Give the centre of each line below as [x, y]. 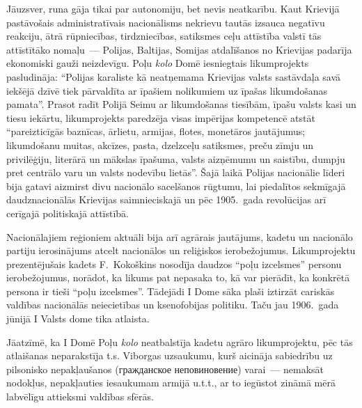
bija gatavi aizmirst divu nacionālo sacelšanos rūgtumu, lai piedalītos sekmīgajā [176, 186]
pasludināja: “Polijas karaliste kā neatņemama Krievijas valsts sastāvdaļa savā [174, 76]
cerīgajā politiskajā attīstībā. [68, 213]
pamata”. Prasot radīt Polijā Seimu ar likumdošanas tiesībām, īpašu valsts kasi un [181, 104]
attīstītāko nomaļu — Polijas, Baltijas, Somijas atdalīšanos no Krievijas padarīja [179, 49]
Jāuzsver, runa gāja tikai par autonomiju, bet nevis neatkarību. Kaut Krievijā [173, 8]
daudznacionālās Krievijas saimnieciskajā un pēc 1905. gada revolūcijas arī [166, 199]
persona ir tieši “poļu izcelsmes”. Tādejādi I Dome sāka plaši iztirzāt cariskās [171, 291]
